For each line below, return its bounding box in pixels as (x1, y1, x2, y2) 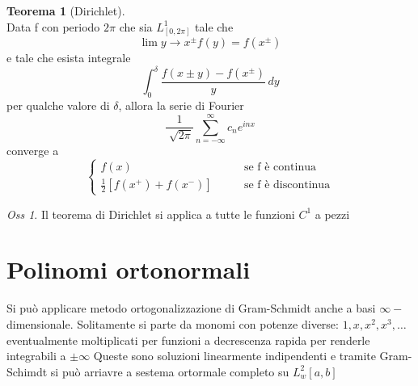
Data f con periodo (6, 18, 100, 35)
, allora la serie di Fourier (118, 97, 244, 114)
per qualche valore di (6, 97, 110, 114)
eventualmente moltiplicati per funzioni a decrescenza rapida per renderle (6, 331, 370, 348)
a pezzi (315, 205, 350, 222)
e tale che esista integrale (6, 49, 131, 66)
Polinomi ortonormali (6, 253, 251, 286)
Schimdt (6, 363, 48, 380)
